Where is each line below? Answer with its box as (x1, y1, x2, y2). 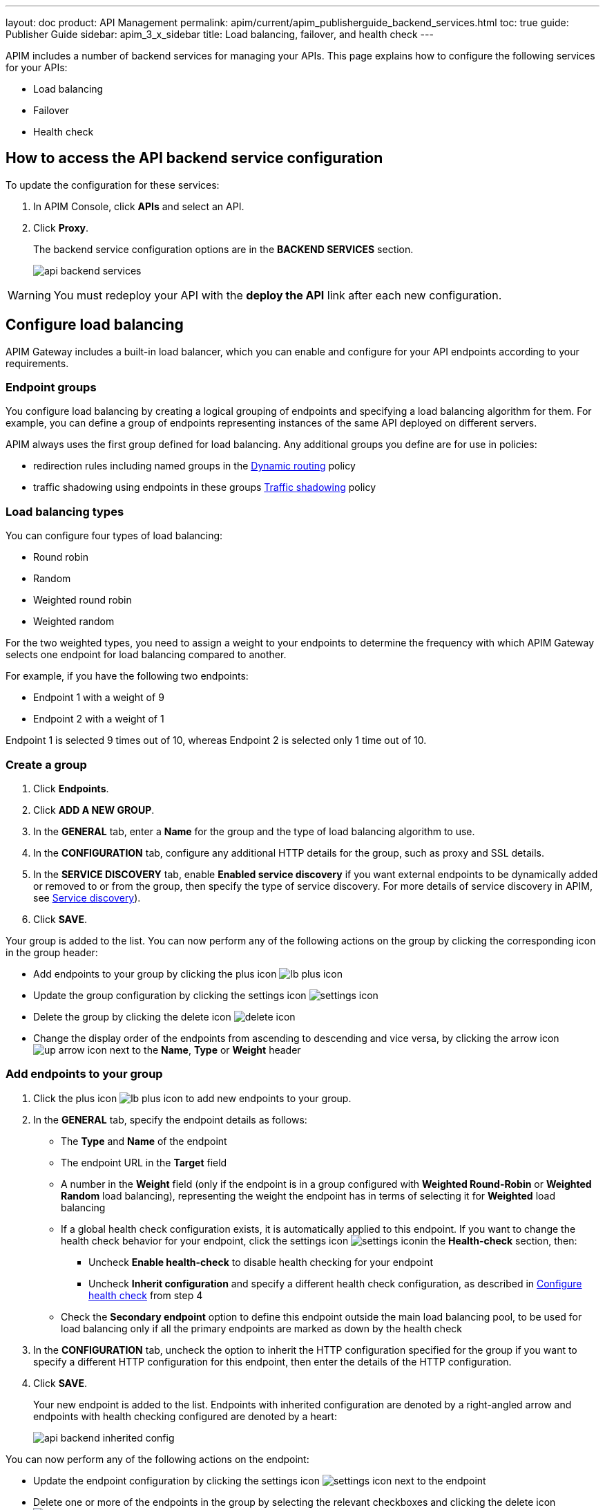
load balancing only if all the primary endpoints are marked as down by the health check (61, 1322, 462, 1334)
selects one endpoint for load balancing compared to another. (6, 649, 287, 661)
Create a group (6, 757, 87, 772)
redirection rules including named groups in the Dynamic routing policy (33, 460, 356, 472)
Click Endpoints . (33, 782, 109, 794)
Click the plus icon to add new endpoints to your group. (33, 1092, 352, 1104)
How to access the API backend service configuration (6, 149, 383, 167)
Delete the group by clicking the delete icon (33, 1010, 231, 1023)
